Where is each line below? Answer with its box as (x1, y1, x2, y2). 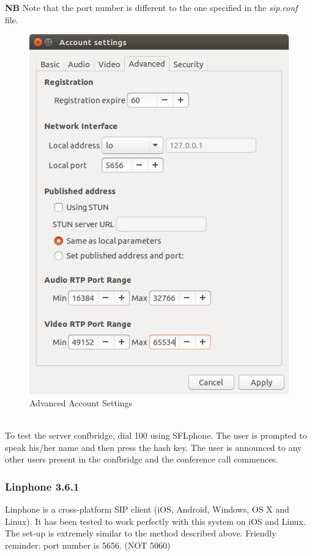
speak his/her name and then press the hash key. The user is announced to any (5, 441, 302, 453)
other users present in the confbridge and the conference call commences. (5, 453, 278, 466)
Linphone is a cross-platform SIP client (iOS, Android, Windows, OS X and (5, 503, 289, 516)
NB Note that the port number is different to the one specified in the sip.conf (5, 1, 298, 13)
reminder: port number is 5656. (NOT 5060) (5, 538, 171, 551)
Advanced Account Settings (29, 396, 133, 409)
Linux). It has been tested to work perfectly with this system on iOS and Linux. (5, 514, 306, 527)
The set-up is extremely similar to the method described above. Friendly (5, 527, 277, 540)
